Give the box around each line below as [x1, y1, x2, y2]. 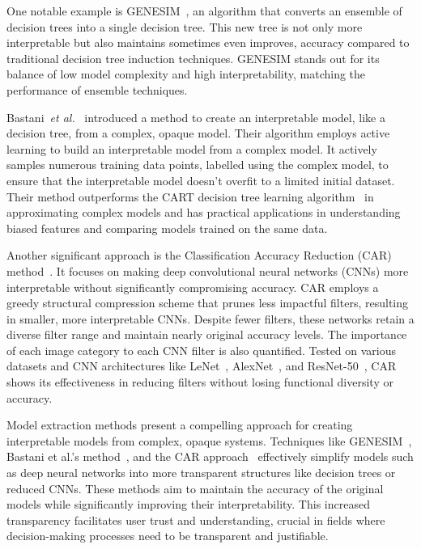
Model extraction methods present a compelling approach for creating [6, 416, 353, 433]
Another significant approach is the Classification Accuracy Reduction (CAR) [6, 247, 392, 264]
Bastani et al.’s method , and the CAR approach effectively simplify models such [6, 448, 414, 465]
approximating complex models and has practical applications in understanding [6, 204, 401, 221]
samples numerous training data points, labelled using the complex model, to [6, 156, 389, 173]
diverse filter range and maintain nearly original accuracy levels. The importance [6, 326, 407, 343]
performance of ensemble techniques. [6, 81, 188, 98]
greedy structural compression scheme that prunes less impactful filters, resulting [6, 294, 409, 311]
